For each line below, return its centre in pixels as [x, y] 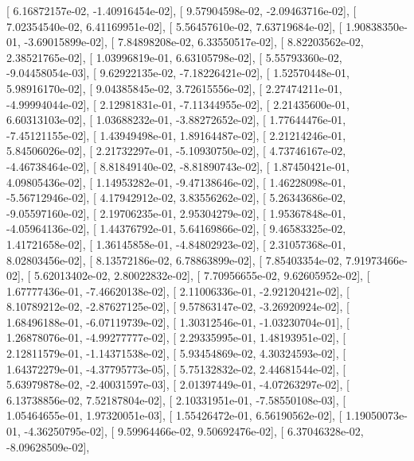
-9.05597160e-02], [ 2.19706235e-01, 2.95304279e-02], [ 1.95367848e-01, [176, 213]
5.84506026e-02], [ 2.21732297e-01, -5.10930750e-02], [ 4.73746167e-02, [176, 151]
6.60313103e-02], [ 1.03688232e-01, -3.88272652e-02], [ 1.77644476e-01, [176, 120]
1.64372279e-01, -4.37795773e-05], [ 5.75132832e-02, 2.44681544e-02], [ [176, 368]
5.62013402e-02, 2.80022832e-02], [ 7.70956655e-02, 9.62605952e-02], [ [202, 275]
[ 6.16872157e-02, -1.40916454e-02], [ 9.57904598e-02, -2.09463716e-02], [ [182, 10]
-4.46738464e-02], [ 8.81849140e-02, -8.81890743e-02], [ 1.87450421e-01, [178, 166]
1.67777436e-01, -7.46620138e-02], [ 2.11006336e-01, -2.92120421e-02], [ [178, 291]
